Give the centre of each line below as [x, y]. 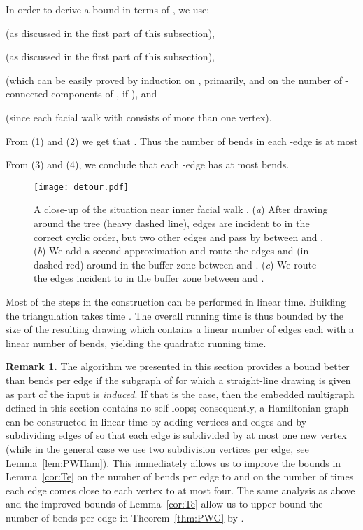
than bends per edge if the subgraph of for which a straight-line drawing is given [178, 380]
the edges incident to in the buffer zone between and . [149, 278]
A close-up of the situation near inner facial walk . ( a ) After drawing [181, 209]
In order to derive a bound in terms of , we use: [108, 9]
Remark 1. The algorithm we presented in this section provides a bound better [178, 366]
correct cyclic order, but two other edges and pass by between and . [179, 237]
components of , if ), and [104, 94]
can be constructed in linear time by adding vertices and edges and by [156, 421]
